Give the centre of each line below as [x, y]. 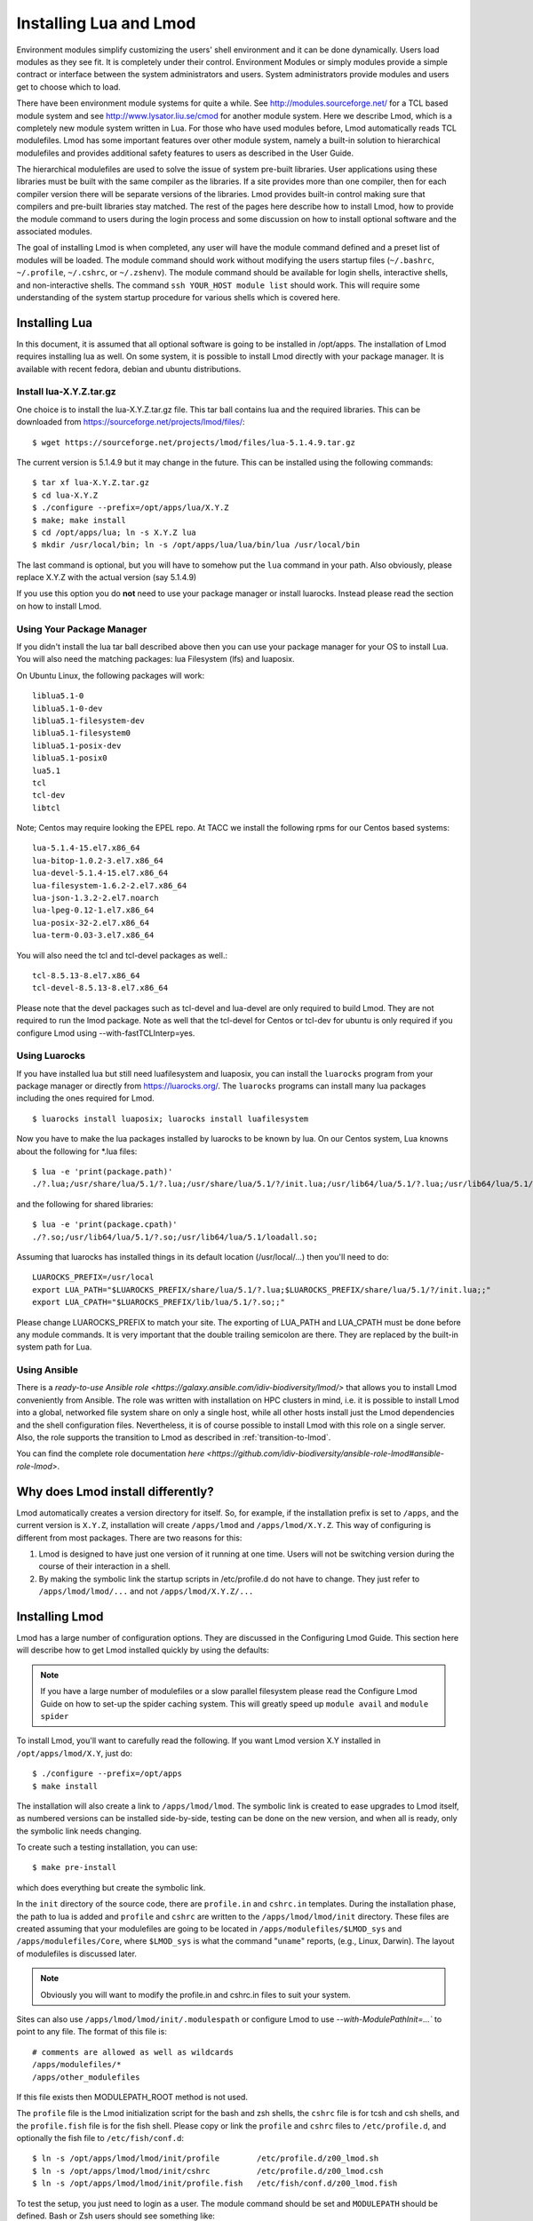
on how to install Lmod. [59, 606]
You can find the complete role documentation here [111, 1453]
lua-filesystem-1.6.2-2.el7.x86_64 [110, 885]
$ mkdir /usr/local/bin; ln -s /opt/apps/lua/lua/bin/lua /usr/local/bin [196, 545]
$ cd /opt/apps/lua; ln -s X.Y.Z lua [115, 532]
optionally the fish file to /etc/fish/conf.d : [100, 2138]
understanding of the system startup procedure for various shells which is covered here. [179, 297]
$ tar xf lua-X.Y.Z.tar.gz [91, 483]
